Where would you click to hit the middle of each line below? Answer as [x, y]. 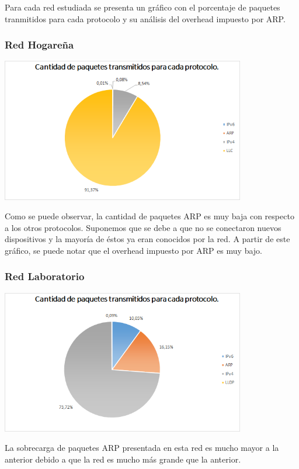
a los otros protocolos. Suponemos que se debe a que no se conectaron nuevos [143, 227]
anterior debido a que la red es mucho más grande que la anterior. [123, 459]
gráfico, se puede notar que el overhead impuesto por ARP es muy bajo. [133, 250]
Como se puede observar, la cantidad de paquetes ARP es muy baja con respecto [149, 216]
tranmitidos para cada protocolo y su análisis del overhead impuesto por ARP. [145, 18]
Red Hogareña [39, 45]
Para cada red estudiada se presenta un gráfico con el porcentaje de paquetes [142, 7]
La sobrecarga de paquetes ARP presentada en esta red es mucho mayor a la [142, 448]
